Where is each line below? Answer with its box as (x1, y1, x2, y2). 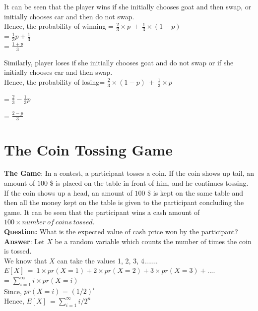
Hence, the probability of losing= (4, 76, 105, 87)
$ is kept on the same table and (147, 187, 244, 198)
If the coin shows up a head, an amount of (4, 187, 132, 198)
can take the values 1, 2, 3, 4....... (57, 255, 158, 265)
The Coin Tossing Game (4, 139, 173, 159)
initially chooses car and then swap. (4, 67, 113, 77)
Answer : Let (4, 236, 45, 246)
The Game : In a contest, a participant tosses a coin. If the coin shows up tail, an (4, 168, 254, 178)
